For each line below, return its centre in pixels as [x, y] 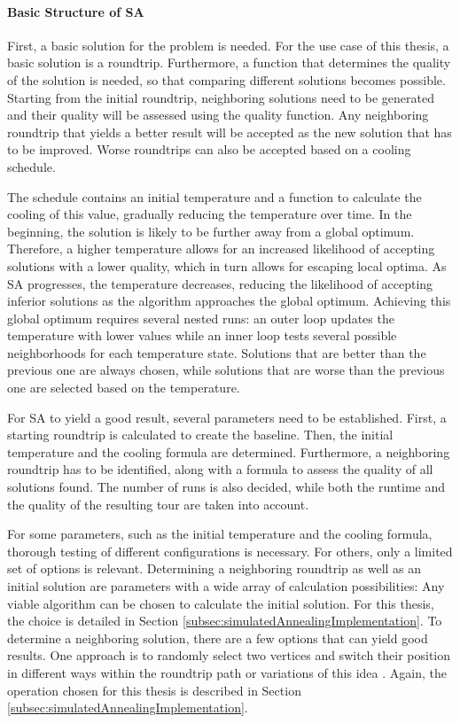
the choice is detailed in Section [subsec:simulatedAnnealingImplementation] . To [225, 621]
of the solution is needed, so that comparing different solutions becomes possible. [226, 79]
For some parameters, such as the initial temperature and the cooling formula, [220, 534]
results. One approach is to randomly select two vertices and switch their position [229, 655]
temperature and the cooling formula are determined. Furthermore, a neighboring [229, 451]
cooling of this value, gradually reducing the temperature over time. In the [210, 214]
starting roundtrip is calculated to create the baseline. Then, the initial [200, 435]
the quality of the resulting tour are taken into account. [158, 504]
